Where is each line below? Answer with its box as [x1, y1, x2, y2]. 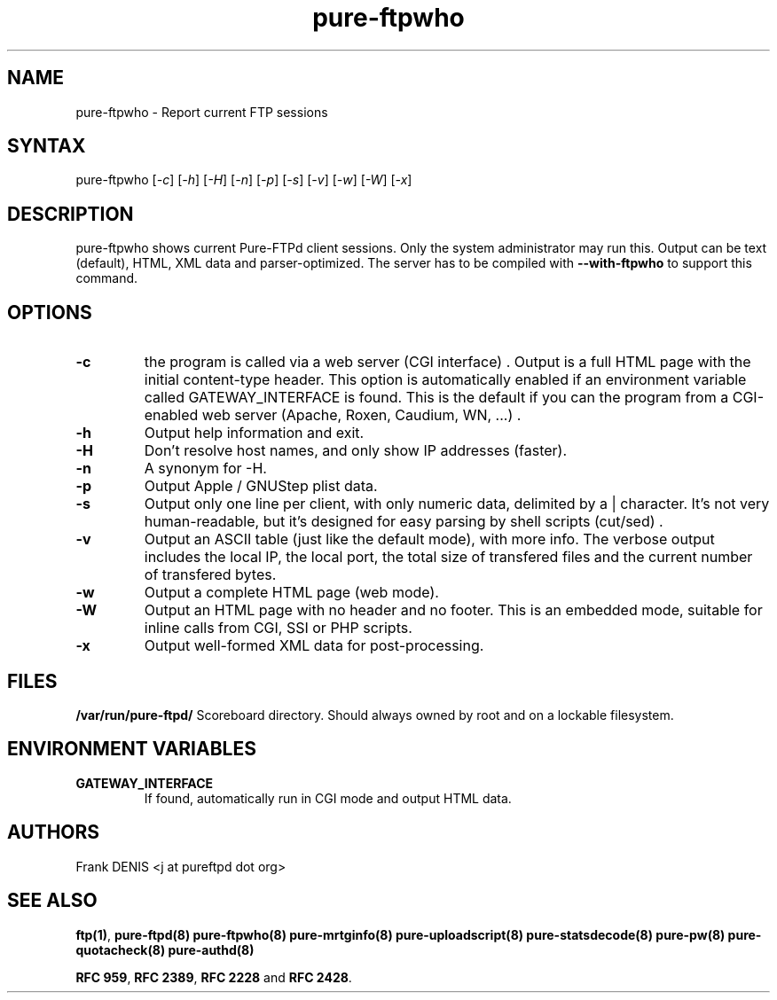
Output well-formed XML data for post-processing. [144, 637, 484, 655]
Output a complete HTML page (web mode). [144, 583, 439, 602]
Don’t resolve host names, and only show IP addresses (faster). [144, 441, 568, 460]
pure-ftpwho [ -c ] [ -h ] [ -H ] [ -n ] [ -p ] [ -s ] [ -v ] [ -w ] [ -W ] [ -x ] [75, 172, 412, 188]
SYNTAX [7, 135, 86, 158]
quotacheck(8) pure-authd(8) [75, 941, 255, 957]
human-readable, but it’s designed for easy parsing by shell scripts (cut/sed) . [144, 512, 663, 531]
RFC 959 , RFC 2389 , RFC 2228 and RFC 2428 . [75, 969, 352, 985]
